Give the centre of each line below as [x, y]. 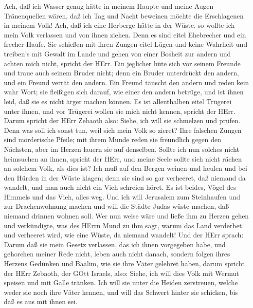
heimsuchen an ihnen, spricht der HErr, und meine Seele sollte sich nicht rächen [123, 158]
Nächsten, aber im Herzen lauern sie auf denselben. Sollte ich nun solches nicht [122, 149]
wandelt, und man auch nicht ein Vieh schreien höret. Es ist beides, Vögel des [120, 187]
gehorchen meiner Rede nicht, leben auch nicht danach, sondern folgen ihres [117, 254]
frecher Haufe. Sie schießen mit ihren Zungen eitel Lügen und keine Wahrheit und [126, 44]
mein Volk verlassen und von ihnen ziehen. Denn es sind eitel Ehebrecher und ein [125, 34]
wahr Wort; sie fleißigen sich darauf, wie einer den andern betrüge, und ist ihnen [124, 92]
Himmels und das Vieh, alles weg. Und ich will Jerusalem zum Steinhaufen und [122, 196]
